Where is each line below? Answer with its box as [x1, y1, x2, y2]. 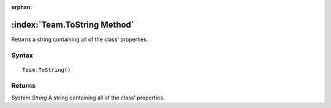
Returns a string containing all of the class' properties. [11, 36, 148, 43]
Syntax [11, 51, 33, 60]
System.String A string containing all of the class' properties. [11, 94, 165, 101]
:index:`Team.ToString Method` [11, 19, 134, 30]
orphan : [11, 4, 32, 10]
